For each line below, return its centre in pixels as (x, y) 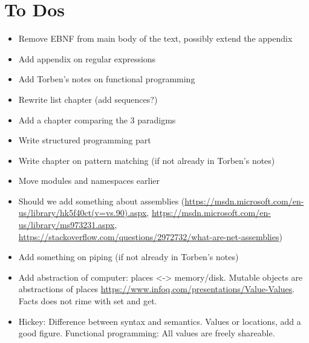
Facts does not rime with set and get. (88, 301)
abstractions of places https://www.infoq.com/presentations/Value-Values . (157, 289)
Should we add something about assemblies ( (102, 201)
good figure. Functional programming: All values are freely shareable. (147, 333)
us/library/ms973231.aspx (67, 225)
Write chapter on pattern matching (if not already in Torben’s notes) (147, 160)
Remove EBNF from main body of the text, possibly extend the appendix (155, 38)
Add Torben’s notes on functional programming (107, 79)
